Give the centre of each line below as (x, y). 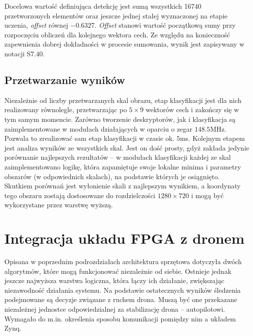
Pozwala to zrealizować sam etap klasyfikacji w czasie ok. (89, 138)
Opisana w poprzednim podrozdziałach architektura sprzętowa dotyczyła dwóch (123, 261)
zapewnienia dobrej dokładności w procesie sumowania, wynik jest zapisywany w (124, 44)
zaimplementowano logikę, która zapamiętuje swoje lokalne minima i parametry (123, 166)
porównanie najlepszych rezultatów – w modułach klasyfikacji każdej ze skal (118, 157)
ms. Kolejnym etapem (212, 138)
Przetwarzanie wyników (65, 79)
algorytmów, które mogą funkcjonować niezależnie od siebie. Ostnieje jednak (118, 271)
